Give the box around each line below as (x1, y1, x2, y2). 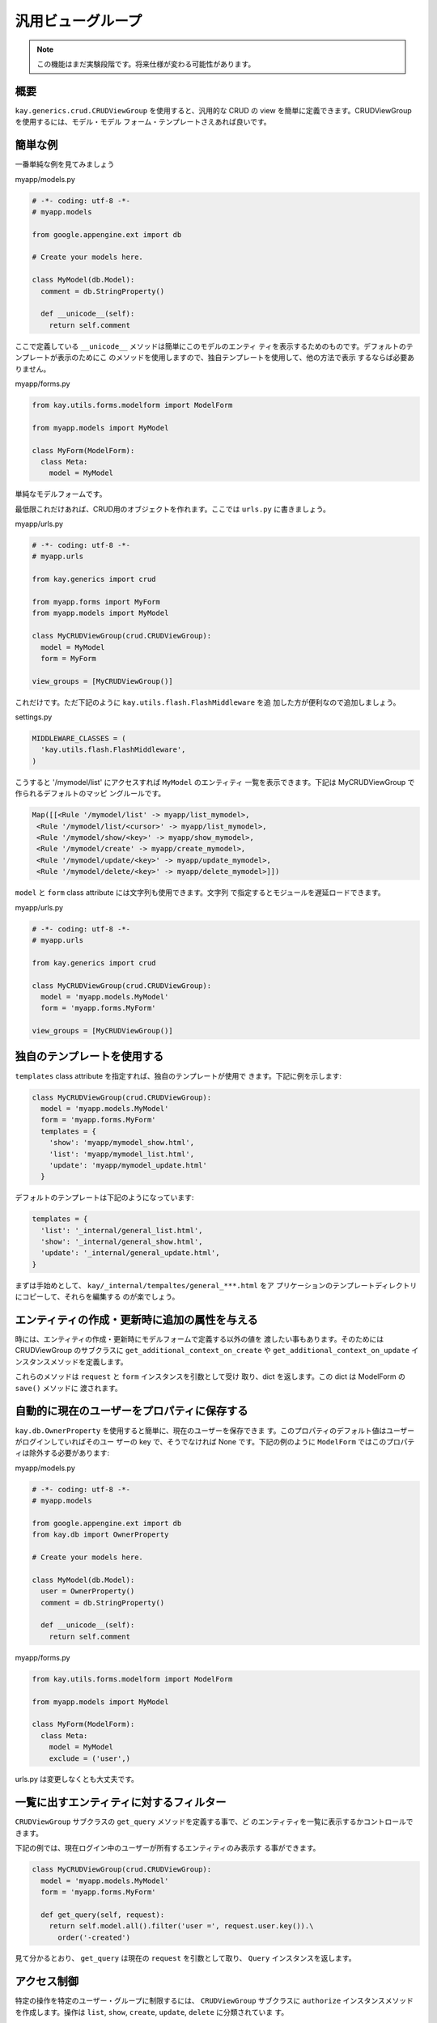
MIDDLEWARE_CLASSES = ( (32, 734, 127, 744)
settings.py (15, 712, 53, 722)
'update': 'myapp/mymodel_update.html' (49, 1160, 208, 1169)
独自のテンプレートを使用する (15, 1050, 164, 1063)
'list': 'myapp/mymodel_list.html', (49, 1149, 194, 1159)
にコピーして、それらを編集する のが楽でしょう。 (15, 1291, 180, 1302)
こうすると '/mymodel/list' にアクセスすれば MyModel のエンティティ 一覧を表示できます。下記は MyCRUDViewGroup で (15, 777, 415, 787)
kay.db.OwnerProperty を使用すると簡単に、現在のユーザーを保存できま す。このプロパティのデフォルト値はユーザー (15, 1425, 415, 1436)
